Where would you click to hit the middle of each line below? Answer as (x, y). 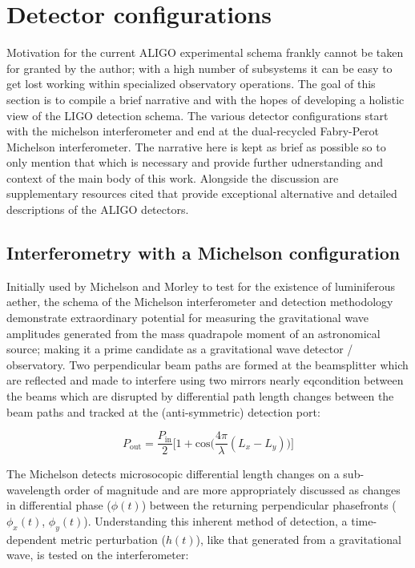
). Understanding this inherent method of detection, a (216, 521)
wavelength (34, 489)
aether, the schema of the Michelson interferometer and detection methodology (200, 302)
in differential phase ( (59, 505)
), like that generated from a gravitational (298, 539)
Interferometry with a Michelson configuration (203, 253)
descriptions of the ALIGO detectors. (98, 209)
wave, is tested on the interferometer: (98, 555)
